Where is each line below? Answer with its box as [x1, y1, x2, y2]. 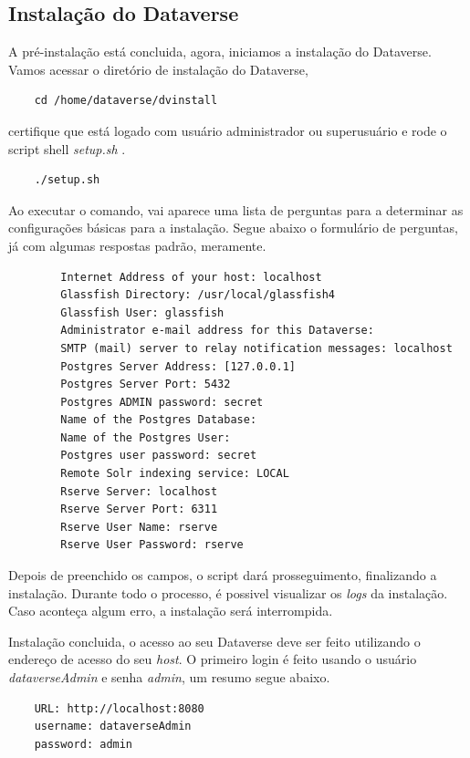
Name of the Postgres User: [60, 431, 231, 444]
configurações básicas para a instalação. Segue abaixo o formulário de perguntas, [8, 218, 458, 237]
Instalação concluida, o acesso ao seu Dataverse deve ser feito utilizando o [8, 631, 421, 650]
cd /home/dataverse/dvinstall [34, 94, 218, 108]
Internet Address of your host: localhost [60, 270, 322, 284]
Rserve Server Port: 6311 [60, 503, 218, 516]
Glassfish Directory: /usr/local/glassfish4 [60, 288, 335, 302]
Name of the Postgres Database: [60, 413, 257, 427]
